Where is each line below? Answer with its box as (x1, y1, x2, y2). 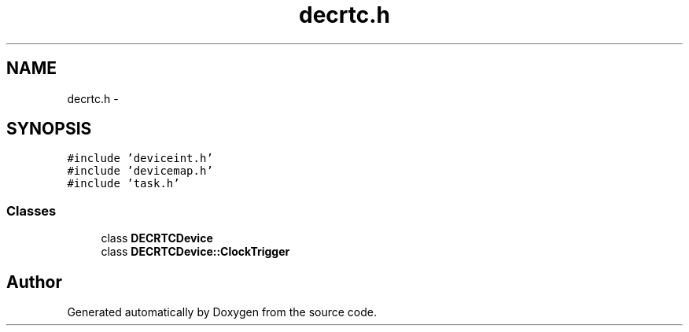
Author (6, 271, 62, 292)
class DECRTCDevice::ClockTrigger (101, 245, 290, 259)
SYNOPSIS (6, 119, 92, 139)
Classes (6, 202, 57, 219)
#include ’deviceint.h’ (67, 152, 213, 165)
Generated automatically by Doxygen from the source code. (67, 305, 378, 319)
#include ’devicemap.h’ (67, 164, 213, 178)
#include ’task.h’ (67, 177, 180, 190)
